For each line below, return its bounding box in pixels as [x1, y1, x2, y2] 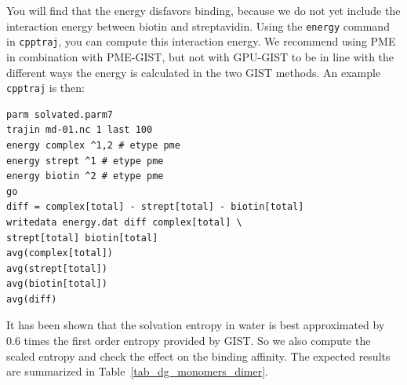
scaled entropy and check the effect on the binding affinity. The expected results [6, 347, 391, 364]
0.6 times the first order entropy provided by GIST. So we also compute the [6, 332, 371, 349]
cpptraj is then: [6, 79, 85, 96]
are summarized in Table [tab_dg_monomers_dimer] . [6, 363, 269, 379]
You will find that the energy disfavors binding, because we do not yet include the [6, 2, 401, 18]
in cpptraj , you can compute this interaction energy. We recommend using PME [6, 33, 396, 49]
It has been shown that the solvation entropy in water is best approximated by [6, 317, 385, 333]
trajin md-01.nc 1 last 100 [6, 124, 153, 136]
